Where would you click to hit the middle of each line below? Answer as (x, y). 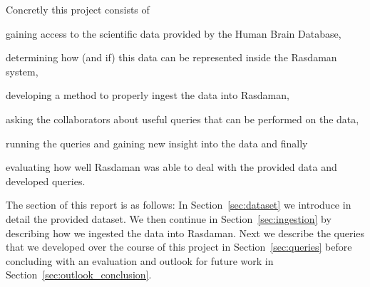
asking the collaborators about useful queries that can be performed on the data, (183, 119)
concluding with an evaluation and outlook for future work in (140, 260)
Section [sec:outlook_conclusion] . (79, 275)
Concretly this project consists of (78, 9)
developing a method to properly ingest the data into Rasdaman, (148, 95)
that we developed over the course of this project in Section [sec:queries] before (179, 247)
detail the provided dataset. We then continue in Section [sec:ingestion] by (169, 218)
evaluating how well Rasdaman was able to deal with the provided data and (171, 167)
